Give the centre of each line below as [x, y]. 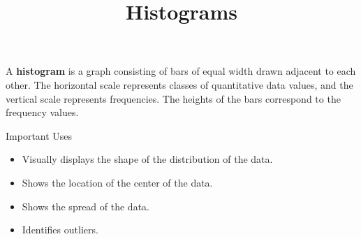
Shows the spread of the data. [86, 206]
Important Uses [39, 135]
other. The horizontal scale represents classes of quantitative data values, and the [179, 84]
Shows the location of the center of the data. [117, 182]
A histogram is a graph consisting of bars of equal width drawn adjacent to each [181, 71]
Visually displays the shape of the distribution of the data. [147, 159]
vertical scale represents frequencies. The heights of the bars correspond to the [173, 98]
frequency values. [42, 112]
